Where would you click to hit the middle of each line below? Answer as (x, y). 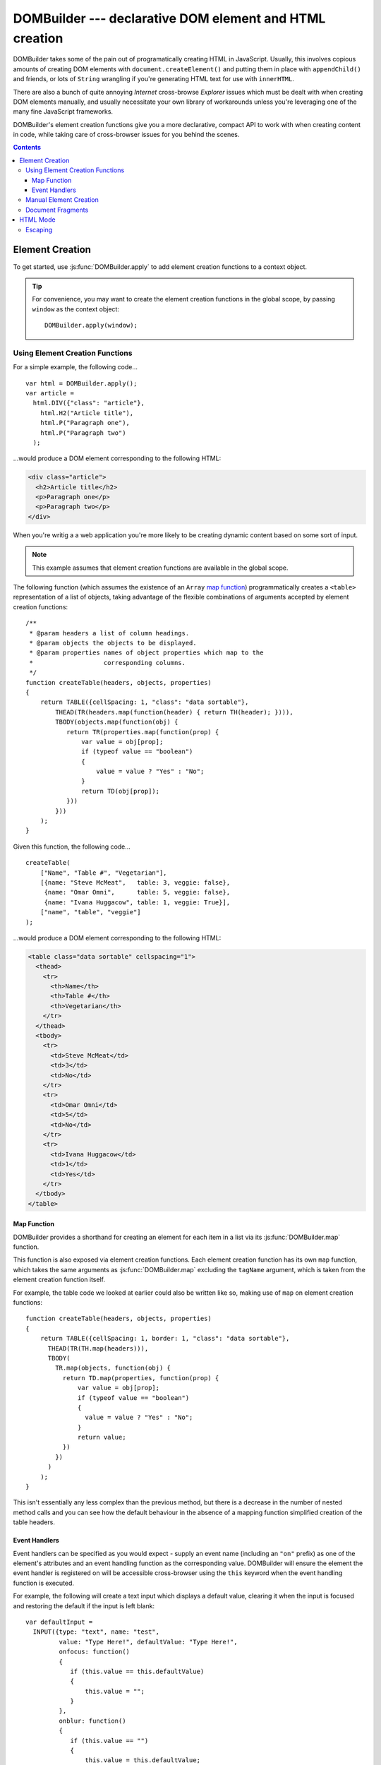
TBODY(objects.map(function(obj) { (117, 722)
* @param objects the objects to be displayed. (113, 643)
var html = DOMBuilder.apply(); (81, 383)
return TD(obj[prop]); (121, 791)
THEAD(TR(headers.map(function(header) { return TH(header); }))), (174, 712)
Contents (27, 148)
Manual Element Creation (62, 200)
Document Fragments (57, 210)
